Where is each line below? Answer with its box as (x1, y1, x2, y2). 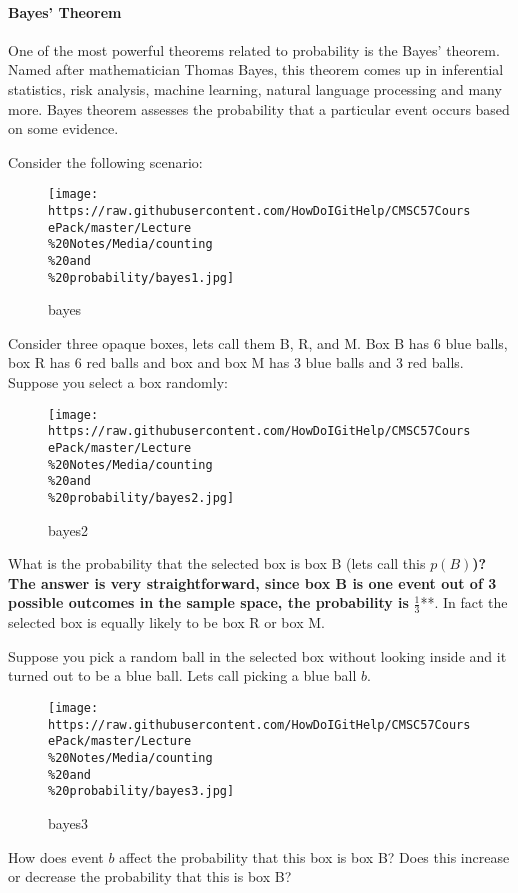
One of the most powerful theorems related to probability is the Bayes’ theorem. (8, 39, 500, 60)
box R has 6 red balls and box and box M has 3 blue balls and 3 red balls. (8, 352, 464, 373)
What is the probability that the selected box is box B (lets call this (8, 553, 426, 574)
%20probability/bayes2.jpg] (48, 490, 235, 505)
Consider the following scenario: (8, 151, 203, 172)
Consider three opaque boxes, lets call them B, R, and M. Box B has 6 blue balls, (8, 332, 508, 353)
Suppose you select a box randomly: (8, 372, 228, 393)
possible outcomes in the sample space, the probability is (8, 592, 409, 613)
